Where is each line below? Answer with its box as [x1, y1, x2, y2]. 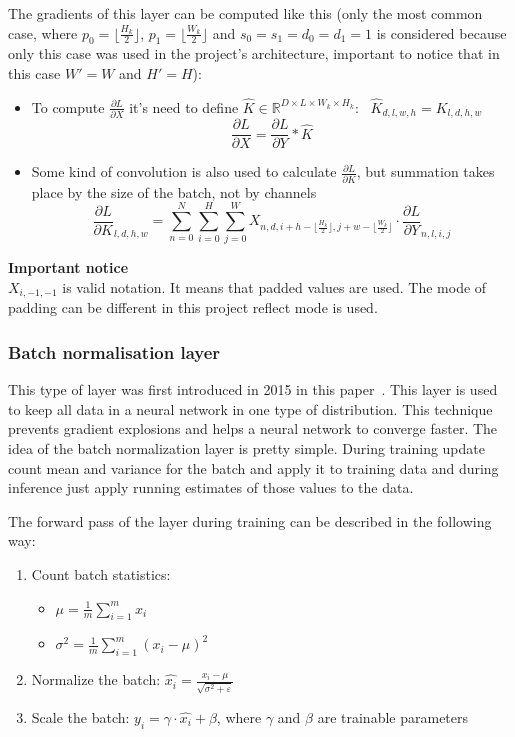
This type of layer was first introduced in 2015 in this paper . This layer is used [8, 379, 498, 400]
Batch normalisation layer [8, 339, 221, 364]
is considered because [376, 22, 507, 43]
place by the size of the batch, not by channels [31, 181, 317, 202]
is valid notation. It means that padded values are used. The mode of [62, 276, 487, 297]
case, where [8, 22, 78, 43]
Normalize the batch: [31, 669, 161, 690]
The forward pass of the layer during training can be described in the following [8, 510, 492, 531]
